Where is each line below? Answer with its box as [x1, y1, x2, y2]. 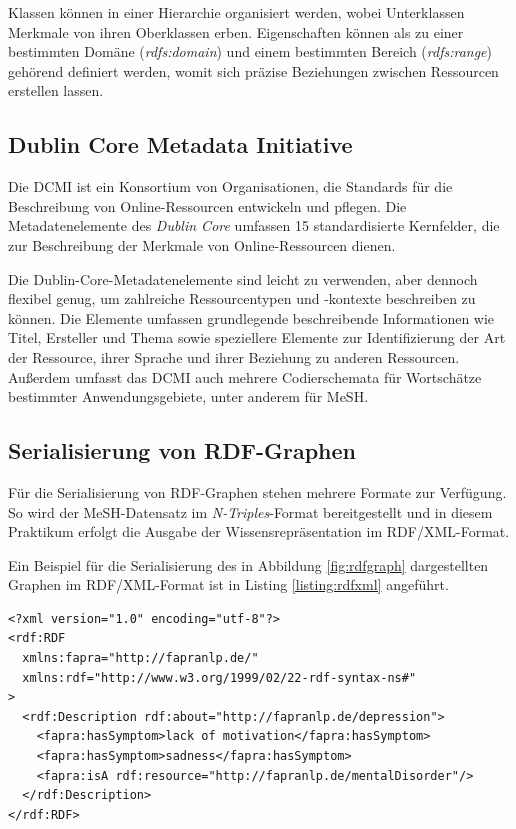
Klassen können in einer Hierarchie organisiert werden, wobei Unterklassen [8, 2, 465, 22]
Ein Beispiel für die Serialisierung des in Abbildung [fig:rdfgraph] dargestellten [8, 554, 489, 575]
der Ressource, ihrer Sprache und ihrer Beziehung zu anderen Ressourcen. [8, 346, 460, 367]
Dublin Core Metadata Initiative [8, 129, 353, 160]
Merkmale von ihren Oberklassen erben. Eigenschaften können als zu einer [8, 21, 464, 42]
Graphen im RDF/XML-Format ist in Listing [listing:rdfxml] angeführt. [8, 574, 449, 595]
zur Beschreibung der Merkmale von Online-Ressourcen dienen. [8, 234, 396, 255]
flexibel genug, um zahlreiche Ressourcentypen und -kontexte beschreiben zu [8, 288, 476, 309]
